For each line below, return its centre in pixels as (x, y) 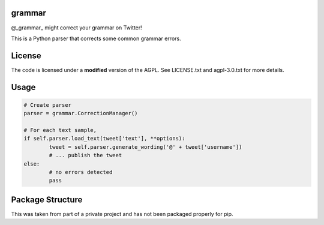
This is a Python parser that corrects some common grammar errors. (96, 38)
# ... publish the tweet (85, 155)
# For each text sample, (60, 130)
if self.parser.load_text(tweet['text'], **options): (104, 139)
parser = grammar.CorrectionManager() (81, 113)
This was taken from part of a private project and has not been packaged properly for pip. (122, 214)
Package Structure (47, 199)
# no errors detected (81, 172)
